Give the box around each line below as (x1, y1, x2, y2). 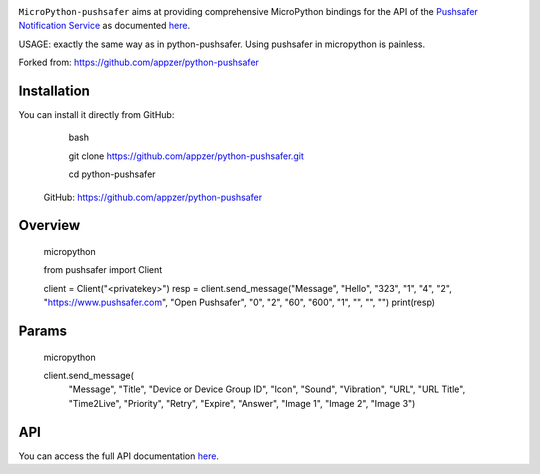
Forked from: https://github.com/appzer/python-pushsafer (18, 56, 260, 69)
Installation (18, 82, 90, 99)
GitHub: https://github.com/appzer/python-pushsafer (43, 191, 263, 203)
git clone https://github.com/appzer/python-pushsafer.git (68, 150, 304, 162)
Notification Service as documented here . (18, 20, 190, 32)
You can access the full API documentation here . (18, 450, 220, 462)
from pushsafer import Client (43, 264, 163, 276)
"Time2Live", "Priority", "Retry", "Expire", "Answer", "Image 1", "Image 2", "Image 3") (68, 397, 416, 409)
